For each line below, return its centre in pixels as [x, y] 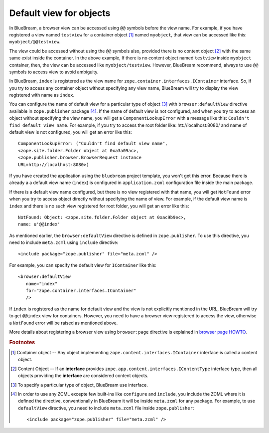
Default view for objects [60, 13]
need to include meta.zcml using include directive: [64, 242]
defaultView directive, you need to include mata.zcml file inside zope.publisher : [106, 408]
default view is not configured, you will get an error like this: [70, 132]
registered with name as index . [42, 95]
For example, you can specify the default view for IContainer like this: [83, 265]
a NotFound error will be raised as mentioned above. [64, 323]
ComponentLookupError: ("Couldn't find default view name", [93, 144]
